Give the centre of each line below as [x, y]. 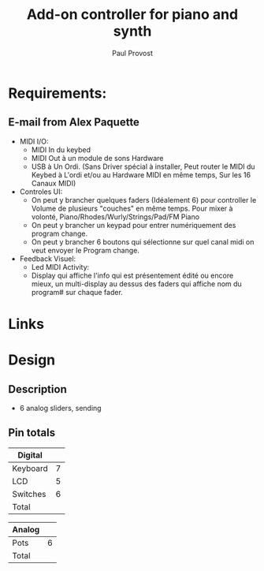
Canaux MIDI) [54, 183]
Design [32, 360]
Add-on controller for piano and [132, 15]
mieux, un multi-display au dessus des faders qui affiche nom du [136, 284]
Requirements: [58, 93]
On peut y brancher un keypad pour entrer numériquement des [134, 225]
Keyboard [30, 468]
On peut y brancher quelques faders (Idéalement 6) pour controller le [144, 200]
